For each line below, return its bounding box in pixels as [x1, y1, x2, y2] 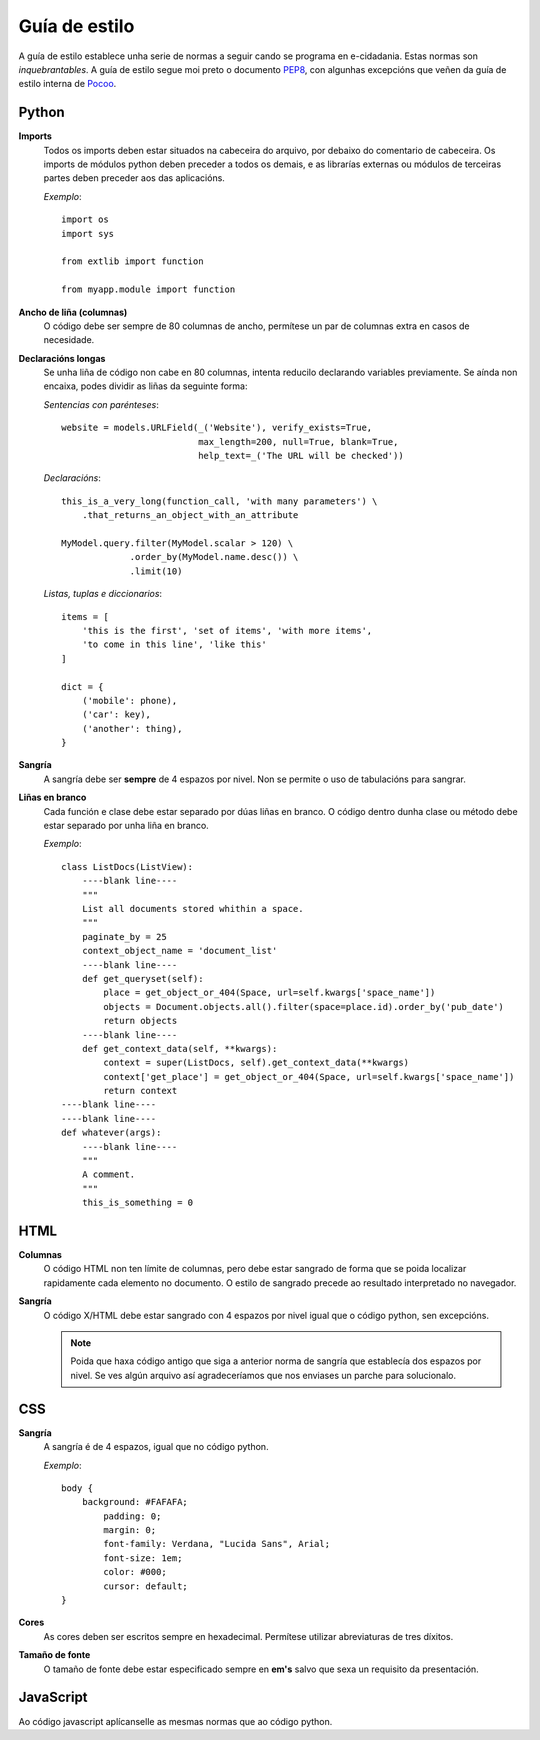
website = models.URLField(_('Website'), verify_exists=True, [61, 422, 373, 434]
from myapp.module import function [61, 284, 236, 295]
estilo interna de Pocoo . [18, 78, 117, 90]
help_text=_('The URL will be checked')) [198, 450, 404, 462]
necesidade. [43, 334, 95, 346]
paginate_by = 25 [81, 931, 167, 942]
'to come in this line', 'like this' [81, 639, 267, 650]
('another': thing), [81, 723, 183, 734]
